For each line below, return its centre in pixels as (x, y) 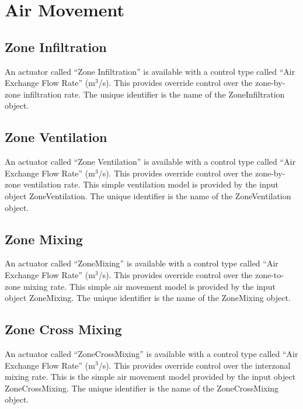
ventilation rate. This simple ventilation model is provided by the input (151, 184)
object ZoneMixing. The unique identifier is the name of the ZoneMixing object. (148, 298)
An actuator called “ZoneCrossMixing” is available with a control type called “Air (151, 353)
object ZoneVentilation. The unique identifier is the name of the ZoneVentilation (148, 195)
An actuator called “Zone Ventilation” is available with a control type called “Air (150, 162)
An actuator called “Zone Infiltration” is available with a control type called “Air (150, 71)
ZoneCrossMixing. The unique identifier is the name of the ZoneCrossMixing (142, 388)
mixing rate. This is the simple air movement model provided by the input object (150, 377)
